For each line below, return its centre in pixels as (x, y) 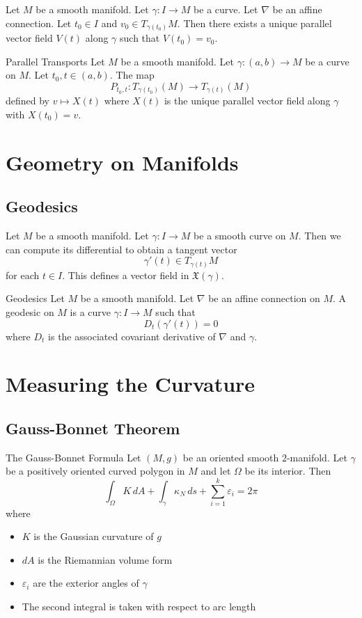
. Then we (320, 236)
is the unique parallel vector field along (247, 101)
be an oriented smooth (231, 457)
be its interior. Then (288, 471)
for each (23, 275)
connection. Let (39, 23)
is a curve (90, 312)
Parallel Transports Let (55, 61)
